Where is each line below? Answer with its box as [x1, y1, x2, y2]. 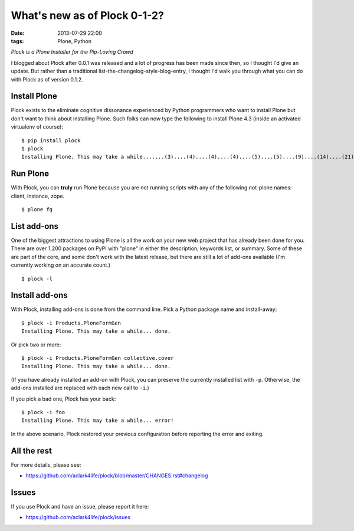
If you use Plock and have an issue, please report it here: [11, 503, 149, 510]
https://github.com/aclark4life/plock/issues [25, 514, 131, 521]
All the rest [11, 445, 53, 455]
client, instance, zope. [11, 192, 65, 199]
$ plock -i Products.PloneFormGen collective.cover [21, 355, 174, 361]
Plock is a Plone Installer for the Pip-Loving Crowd [11, 48, 134, 55]
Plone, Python [57, 37, 91, 44]
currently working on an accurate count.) [11, 261, 111, 268]
